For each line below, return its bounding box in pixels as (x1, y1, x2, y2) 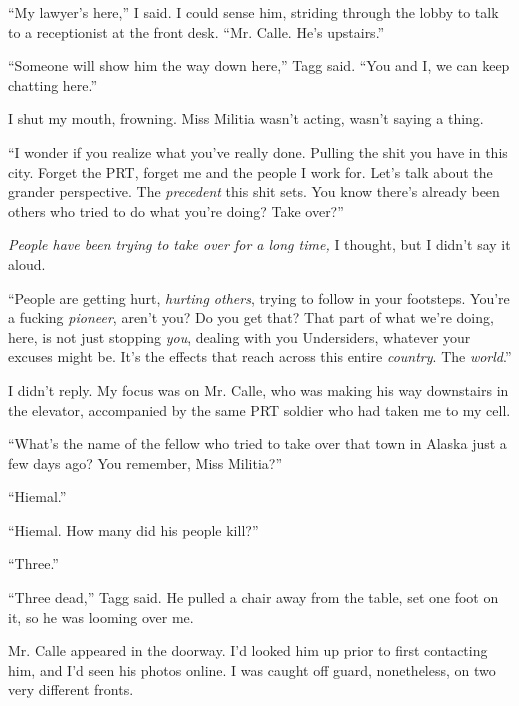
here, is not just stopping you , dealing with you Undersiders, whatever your (8, 326, 471, 347)
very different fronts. (8, 679, 134, 700)
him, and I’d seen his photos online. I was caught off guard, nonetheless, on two (8, 659, 496, 680)
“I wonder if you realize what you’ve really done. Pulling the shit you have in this (8, 141, 508, 162)
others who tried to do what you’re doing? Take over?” (8, 200, 344, 221)
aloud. (8, 253, 46, 274)
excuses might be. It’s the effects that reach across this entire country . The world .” (8, 346, 512, 367)
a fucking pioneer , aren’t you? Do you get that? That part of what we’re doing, (8, 307, 494, 328)
